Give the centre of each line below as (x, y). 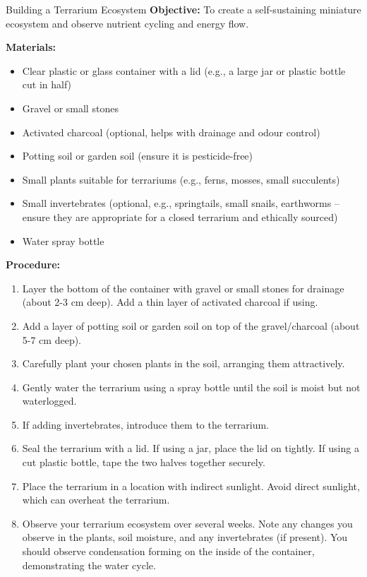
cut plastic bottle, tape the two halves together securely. (144, 462)
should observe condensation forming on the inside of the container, (168, 551)
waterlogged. (49, 401)
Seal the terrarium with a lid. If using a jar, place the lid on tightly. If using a (191, 448)
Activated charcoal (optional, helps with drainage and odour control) (171, 132)
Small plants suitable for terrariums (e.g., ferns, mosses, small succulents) (181, 179)
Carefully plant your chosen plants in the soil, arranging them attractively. (183, 363)
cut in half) (47, 84)
